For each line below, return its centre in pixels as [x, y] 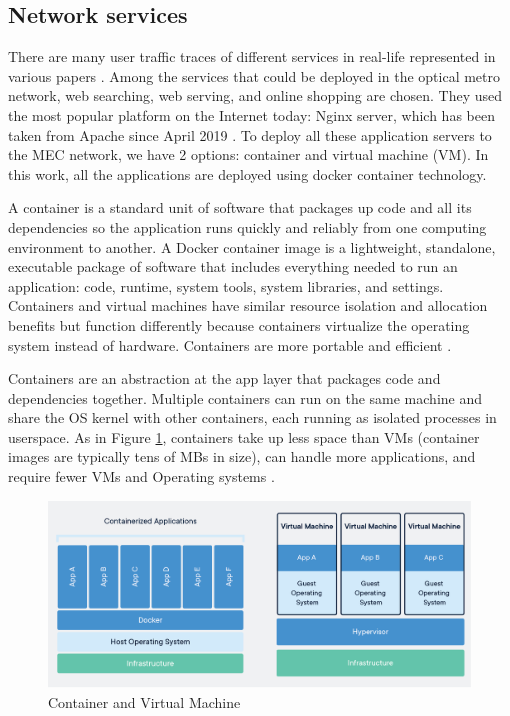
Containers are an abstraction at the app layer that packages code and [224, 378]
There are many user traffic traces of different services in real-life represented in [252, 56]
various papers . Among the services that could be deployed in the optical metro [254, 75]
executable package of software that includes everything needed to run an [233, 266]
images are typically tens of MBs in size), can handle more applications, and [242, 456]
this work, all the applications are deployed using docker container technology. [247, 173]
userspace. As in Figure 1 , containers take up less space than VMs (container [244, 436]
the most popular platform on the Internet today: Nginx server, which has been [251, 114]
